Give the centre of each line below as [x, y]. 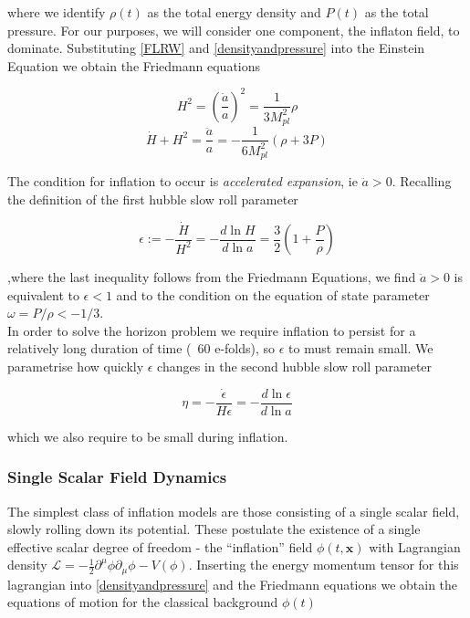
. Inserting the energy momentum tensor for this [324, 565]
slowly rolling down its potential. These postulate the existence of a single [214, 529]
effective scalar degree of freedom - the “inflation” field [160, 546]
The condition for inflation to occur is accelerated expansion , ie [183, 181]
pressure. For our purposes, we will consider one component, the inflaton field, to [234, 30]
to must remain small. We [361, 348]
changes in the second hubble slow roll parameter [295, 366]
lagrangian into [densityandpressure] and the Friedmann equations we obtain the [233, 584]
